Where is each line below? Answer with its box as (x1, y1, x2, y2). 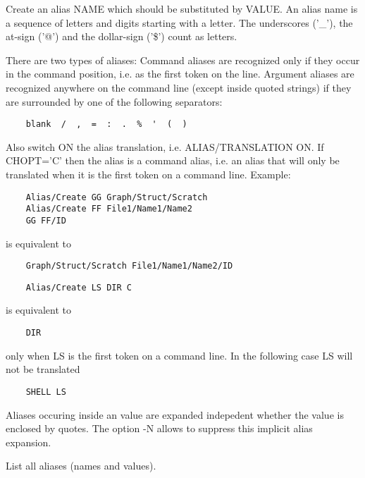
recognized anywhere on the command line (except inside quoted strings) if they (6, 80, 352, 94)
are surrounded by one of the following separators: (6, 94, 223, 109)
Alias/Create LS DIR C (25, 282, 132, 293)
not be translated (6, 362, 80, 376)
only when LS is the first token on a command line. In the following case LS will (6, 348, 353, 362)
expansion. (6, 434, 51, 449)
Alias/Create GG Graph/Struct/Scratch (25, 192, 208, 202)
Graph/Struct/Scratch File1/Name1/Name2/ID (25, 261, 233, 271)
